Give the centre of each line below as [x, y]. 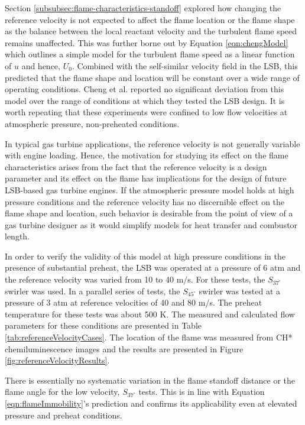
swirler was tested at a [240, 291]
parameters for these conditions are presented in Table [103, 325]
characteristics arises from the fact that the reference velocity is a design [136, 166]
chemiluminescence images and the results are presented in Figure [124, 348]
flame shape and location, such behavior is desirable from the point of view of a [149, 213]
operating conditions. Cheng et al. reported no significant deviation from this [145, 89]
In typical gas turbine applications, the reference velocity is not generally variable [152, 143]
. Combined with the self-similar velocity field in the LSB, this [185, 65]
